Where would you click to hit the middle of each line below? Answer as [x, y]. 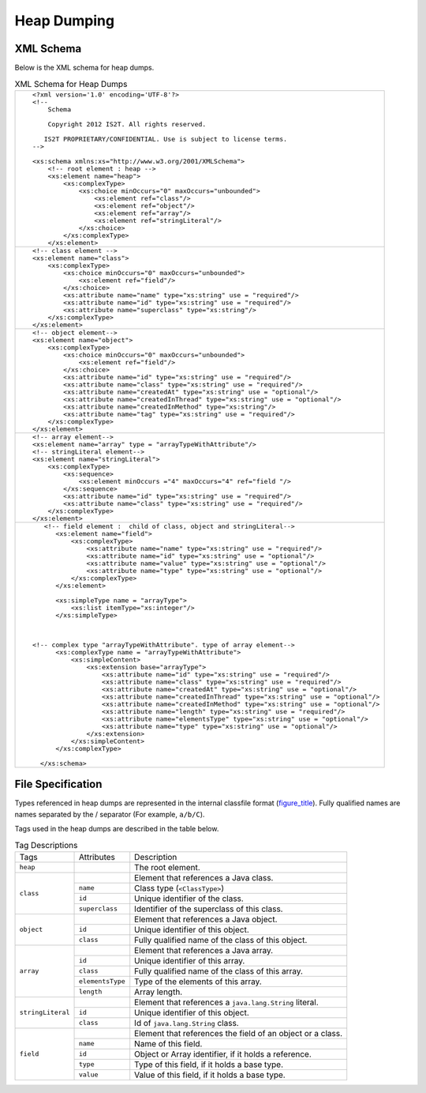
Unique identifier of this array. [190, 960]
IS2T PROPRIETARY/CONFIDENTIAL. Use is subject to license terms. [166, 139]
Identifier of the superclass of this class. [209, 909]
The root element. [167, 867]
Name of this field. [168, 1043]
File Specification [58, 784]
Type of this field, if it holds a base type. [209, 1065]
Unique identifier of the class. [189, 899]
